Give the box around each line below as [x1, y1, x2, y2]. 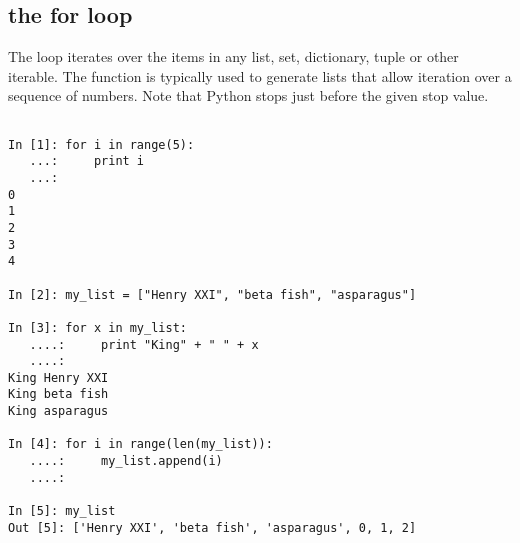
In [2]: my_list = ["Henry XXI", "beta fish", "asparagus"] [8, 287, 417, 302]
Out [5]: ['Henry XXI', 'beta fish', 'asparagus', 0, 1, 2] [8, 520, 417, 535]
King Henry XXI [8, 370, 109, 385]
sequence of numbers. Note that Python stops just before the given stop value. [8, 85, 489, 106]
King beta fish [8, 387, 109, 402]
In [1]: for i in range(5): [8, 137, 195, 152]
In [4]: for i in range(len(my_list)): [8, 437, 273, 452]
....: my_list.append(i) [29, 454, 223, 469]
